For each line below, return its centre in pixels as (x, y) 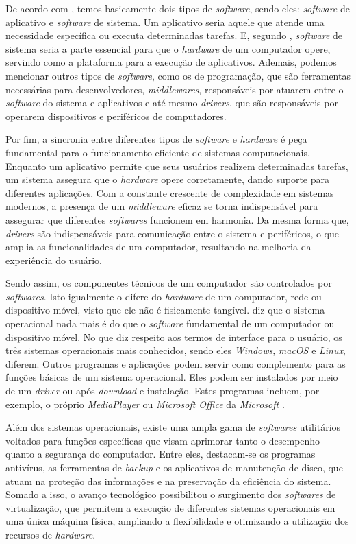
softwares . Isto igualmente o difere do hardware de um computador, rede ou (164, 296)
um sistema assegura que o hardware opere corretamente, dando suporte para (168, 179)
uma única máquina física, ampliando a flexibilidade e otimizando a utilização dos (177, 521)
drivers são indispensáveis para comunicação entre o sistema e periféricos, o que (173, 233)
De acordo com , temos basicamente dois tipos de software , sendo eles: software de (178, 8)
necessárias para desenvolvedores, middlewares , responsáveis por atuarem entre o (175, 89)
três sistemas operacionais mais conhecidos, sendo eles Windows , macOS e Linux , (176, 350)
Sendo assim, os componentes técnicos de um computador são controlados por (169, 283)
